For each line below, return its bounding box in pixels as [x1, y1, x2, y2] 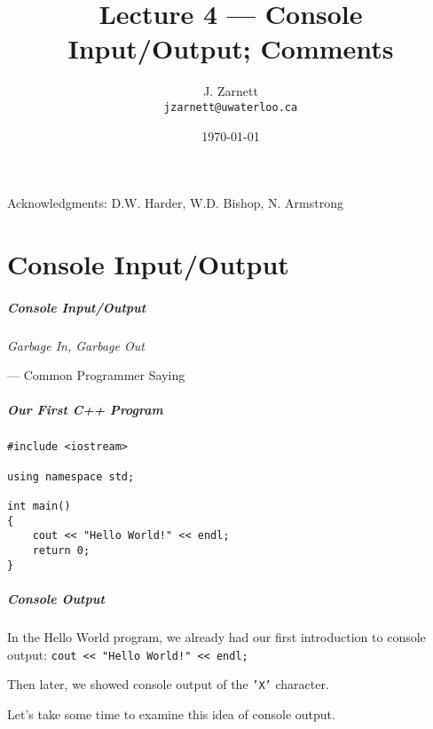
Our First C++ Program [7, 400, 163, 419]
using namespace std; [7, 470, 135, 483]
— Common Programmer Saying [7, 366, 185, 384]
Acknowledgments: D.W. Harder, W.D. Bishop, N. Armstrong [7, 194, 343, 212]
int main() [7, 500, 71, 513]
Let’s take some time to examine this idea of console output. [7, 704, 335, 723]
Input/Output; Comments [67, 30, 394, 67]
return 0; [32, 544, 91, 558]
